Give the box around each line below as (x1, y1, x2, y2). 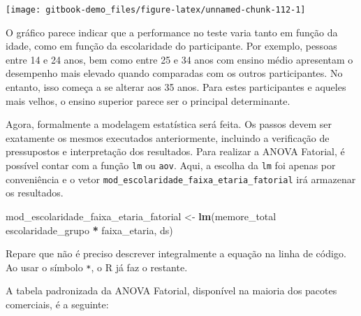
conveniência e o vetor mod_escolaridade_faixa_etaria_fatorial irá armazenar (6, 171, 356, 186)
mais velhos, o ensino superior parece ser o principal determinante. (6, 93, 290, 108)
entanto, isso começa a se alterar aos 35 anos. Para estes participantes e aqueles (6, 80, 346, 94)
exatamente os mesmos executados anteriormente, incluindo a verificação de (6, 130, 330, 145)
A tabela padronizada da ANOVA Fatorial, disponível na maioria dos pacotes (6, 283, 337, 298)
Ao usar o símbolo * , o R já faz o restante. (6, 259, 188, 274)
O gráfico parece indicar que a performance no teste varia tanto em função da (6, 24, 338, 39)
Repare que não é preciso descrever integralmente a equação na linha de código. (6, 246, 346, 261)
